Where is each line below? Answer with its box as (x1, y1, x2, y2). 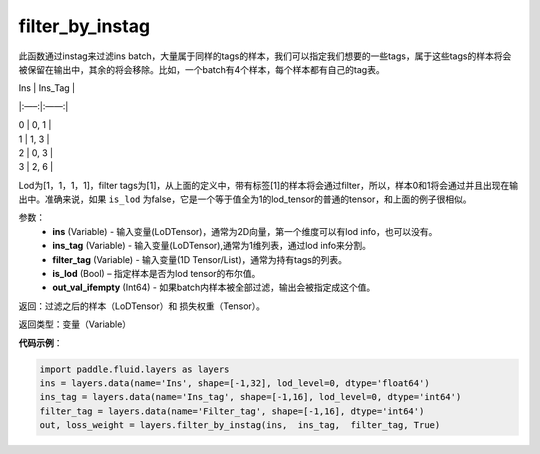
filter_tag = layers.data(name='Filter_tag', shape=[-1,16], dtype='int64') (39, 405, 425, 417)
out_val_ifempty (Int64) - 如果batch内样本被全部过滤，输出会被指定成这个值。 (52, 281, 376, 294)
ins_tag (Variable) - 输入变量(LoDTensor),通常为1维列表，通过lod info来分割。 (52, 240, 372, 252)
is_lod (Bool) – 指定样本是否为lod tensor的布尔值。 (52, 268, 261, 280)
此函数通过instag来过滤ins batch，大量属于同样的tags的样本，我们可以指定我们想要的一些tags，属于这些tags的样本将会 (18, 50, 512, 62)
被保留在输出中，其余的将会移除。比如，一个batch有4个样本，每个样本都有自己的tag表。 (18, 63, 385, 75)
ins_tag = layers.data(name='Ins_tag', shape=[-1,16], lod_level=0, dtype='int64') (39, 391, 462, 403)
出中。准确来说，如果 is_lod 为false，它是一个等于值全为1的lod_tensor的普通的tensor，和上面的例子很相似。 (18, 193, 472, 205)
